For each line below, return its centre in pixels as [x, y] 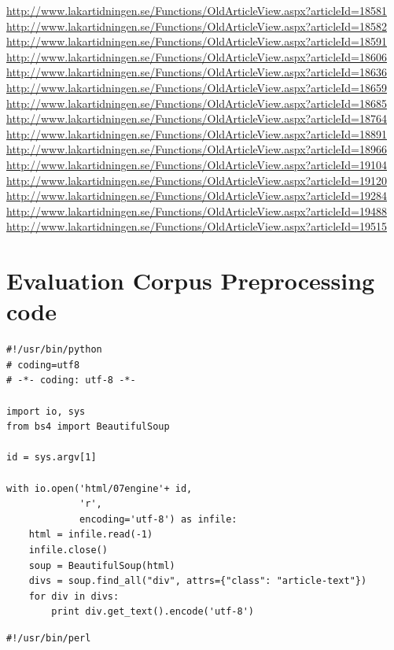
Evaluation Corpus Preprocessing [191, 281]
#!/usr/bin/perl [49, 638]
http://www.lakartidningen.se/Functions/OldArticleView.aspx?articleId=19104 [197, 164]
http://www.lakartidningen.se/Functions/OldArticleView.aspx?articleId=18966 [197, 149]
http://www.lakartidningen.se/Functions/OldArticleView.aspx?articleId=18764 [197, 118]
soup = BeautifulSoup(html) [102, 565]
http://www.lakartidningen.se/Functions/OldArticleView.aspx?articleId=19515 [197, 226]
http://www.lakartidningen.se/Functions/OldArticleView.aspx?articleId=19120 [197, 180]
